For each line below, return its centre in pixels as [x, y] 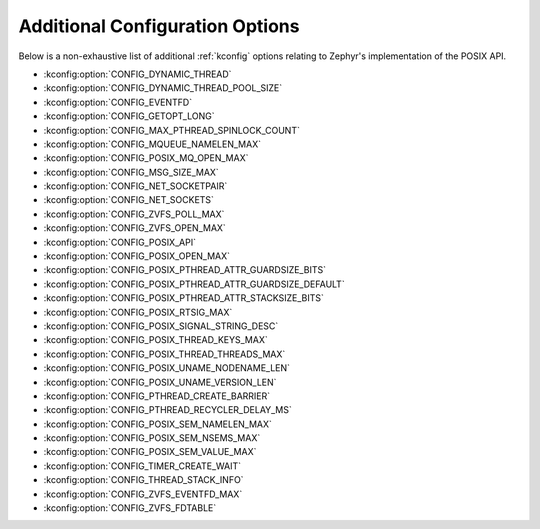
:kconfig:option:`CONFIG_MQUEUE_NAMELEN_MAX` [152, 144]
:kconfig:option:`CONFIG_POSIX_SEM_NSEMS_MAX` [152, 438]
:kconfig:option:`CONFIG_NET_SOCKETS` [129, 200]
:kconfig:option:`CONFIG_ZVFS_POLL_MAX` [134, 214]
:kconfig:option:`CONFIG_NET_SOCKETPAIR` [135, 186]
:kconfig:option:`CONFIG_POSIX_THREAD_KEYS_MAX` [156, 340]
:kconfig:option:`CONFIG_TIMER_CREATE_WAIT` [142, 466]
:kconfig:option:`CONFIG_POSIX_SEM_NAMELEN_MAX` [157, 424]
